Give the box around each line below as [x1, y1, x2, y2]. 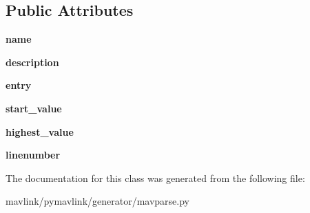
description [6, 54, 59, 69]
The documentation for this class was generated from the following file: [6, 170, 305, 185]
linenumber [6, 148, 61, 162]
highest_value [6, 124, 74, 139]
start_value [6, 101, 62, 115]
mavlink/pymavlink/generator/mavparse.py [6, 194, 190, 208]
